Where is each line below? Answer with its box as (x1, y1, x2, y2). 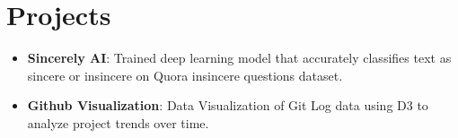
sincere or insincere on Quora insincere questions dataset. (27, 65, 343, 84)
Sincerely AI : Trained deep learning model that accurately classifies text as (27, 48, 452, 67)
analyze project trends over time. (27, 113, 209, 132)
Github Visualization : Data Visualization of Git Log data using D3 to (27, 96, 428, 115)
